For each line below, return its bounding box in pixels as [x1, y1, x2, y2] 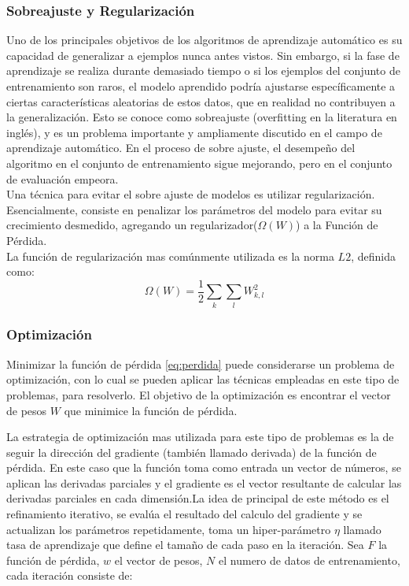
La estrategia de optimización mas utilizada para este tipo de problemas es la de [6, 428, 394, 445]
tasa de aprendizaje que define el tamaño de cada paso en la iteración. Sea [6, 536, 364, 553]
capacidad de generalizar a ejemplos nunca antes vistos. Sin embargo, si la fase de [6, 46, 400, 63]
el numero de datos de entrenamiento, [219, 551, 400, 568]
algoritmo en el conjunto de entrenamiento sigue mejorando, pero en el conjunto [6, 154, 392, 171]
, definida [351, 247, 396, 264]
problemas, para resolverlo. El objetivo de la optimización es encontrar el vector [6, 386, 391, 402]
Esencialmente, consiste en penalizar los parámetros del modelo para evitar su [6, 201, 382, 217]
